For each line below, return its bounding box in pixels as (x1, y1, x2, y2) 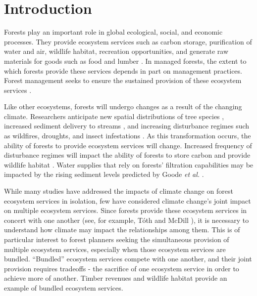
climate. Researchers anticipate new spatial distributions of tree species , (4, 111, 224, 121)
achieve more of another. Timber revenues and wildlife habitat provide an (4, 273, 227, 283)
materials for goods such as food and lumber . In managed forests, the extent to (4, 55, 247, 66)
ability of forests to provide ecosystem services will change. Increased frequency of (4, 140, 252, 150)
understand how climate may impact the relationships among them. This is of (4, 224, 240, 235)
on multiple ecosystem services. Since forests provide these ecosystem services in (4, 205, 247, 215)
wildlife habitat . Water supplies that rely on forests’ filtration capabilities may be (4, 159, 254, 169)
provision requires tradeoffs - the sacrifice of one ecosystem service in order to (4, 263, 239, 273)
